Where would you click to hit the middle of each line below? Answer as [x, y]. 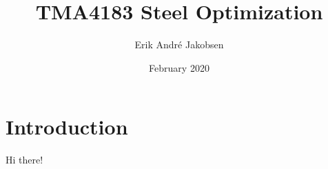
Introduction [67, 127]
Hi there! [24, 160]
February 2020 [179, 67]
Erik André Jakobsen [179, 44]
